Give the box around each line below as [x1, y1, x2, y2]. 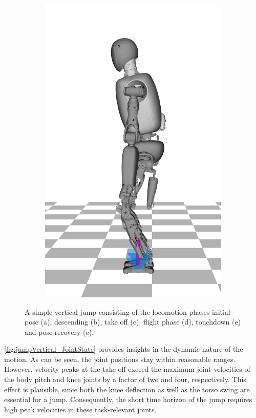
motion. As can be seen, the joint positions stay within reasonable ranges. [4, 353, 236, 364]
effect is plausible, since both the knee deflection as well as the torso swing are [4, 384, 250, 394]
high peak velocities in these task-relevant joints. [4, 404, 157, 414]
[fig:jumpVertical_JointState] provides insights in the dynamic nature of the [4, 344, 243, 354]
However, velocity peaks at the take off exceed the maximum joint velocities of [4, 364, 250, 374]
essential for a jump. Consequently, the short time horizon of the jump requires [4, 394, 252, 405]
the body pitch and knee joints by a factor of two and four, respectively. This [4, 374, 246, 385]
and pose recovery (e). [25, 326, 94, 337]
